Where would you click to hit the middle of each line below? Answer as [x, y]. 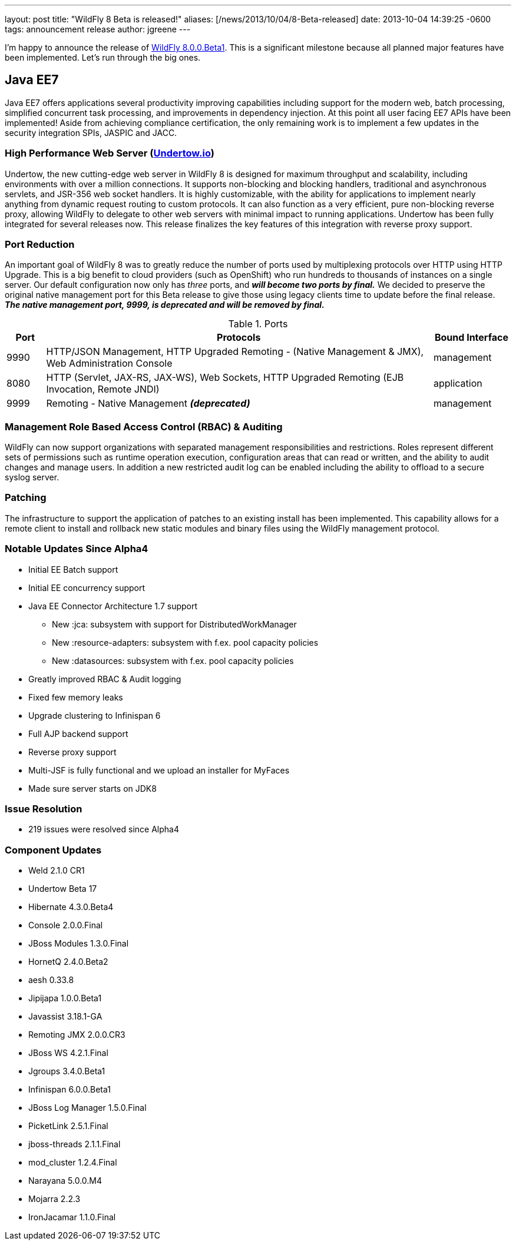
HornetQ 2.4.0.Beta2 [68, 962]
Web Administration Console [109, 363]
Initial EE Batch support [73, 569]
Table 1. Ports [258, 324]
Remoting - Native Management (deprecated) [148, 404]
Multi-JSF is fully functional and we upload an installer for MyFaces [159, 770]
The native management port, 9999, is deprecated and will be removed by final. [165, 305]
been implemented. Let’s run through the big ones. [103, 57]
